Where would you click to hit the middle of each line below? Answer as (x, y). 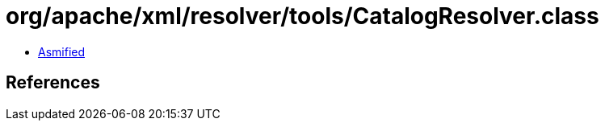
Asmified (62, 51)
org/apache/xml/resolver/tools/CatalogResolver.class (302, 16)
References (53, 83)
